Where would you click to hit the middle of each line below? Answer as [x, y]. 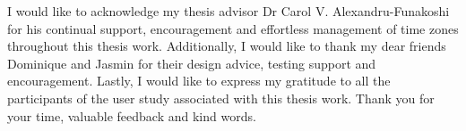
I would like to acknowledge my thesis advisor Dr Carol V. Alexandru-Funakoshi [229, 11]
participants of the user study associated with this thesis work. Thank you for [221, 98]
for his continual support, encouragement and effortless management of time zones [233, 28]
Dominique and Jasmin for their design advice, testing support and [192, 63]
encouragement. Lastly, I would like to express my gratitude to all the [199, 81]
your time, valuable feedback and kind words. [132, 115]
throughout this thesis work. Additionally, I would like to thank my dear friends [227, 46]
